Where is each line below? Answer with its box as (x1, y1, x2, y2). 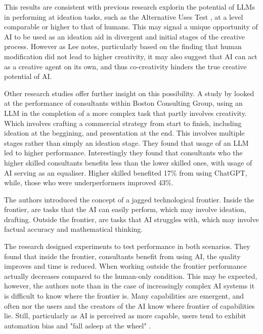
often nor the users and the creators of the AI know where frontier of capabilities (4, 300, 255, 311)
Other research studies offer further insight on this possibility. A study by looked (4, 88, 254, 98)
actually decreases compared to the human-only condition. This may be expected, (4, 270, 257, 281)
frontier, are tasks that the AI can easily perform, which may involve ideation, (4, 204, 246, 215)
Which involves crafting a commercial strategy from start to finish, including (4, 117, 242, 128)
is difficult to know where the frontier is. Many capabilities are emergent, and (4, 290, 244, 301)
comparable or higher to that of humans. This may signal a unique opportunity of (4, 21, 258, 32)
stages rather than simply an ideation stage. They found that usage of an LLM (4, 137, 249, 148)
